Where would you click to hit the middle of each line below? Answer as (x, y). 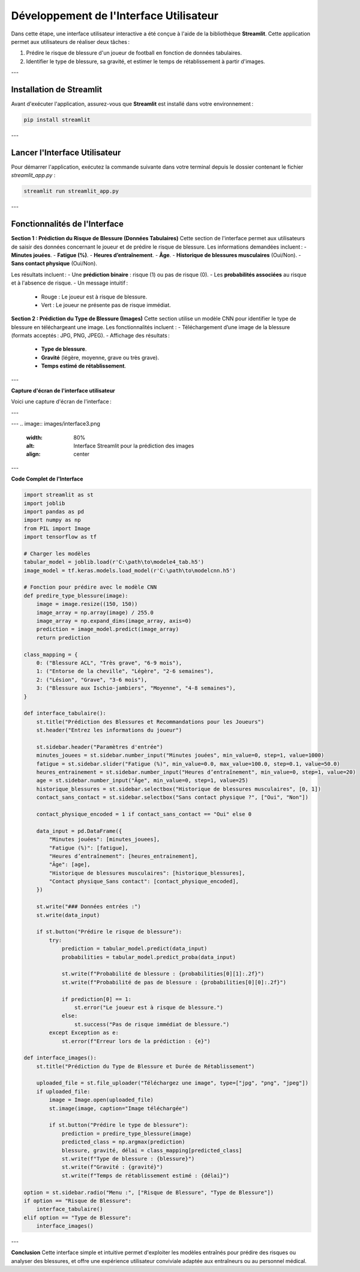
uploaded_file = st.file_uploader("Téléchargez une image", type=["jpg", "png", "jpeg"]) (172, 1083)
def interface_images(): (60, 1058)
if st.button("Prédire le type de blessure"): (118, 1125)
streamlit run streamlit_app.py (71, 191)
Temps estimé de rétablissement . (83, 366)
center (82, 454)
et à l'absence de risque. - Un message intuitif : (70, 283)
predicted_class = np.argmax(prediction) (123, 1142)
